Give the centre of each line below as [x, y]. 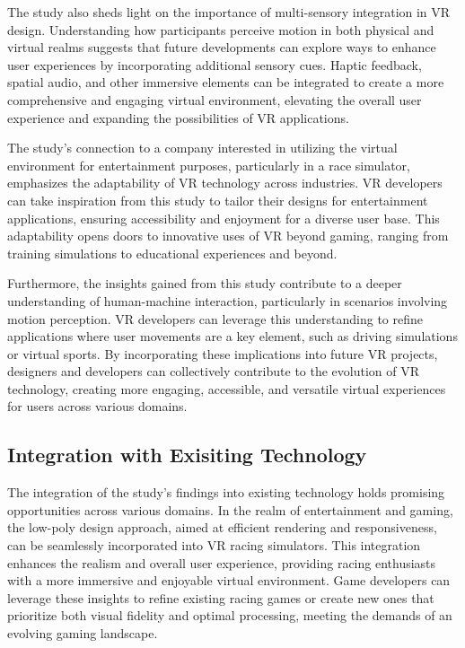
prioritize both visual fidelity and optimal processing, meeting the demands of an [230, 615]
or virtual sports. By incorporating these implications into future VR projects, [223, 353]
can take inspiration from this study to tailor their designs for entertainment [218, 200]
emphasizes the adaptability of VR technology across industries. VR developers [225, 183]
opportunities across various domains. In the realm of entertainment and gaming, [230, 509]
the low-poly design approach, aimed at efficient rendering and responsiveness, [222, 527]
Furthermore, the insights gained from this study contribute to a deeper [205, 283]
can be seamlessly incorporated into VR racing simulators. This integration [214, 545]
